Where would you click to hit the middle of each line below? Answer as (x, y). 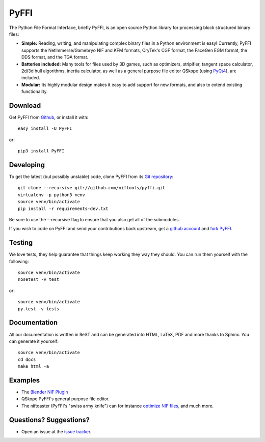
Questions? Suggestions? (49, 420)
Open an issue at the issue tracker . (56, 431)
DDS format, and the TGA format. (55, 57)
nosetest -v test (39, 280)
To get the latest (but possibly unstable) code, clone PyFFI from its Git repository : (91, 177)
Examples (25, 380)
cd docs (27, 359)
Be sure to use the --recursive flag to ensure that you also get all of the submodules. (94, 220)
